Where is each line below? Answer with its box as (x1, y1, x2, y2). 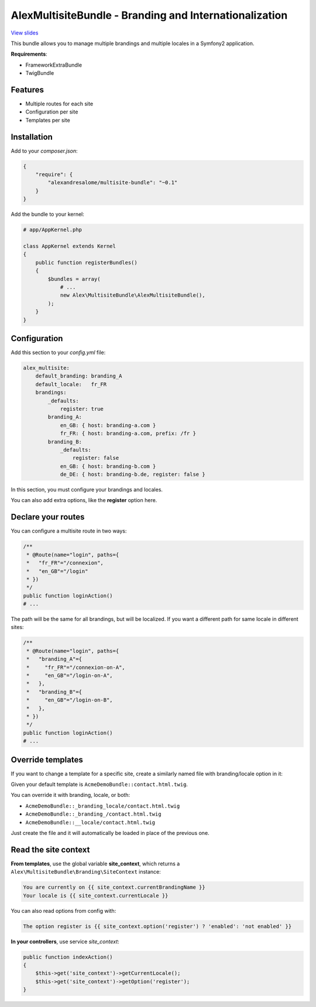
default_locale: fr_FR (35, 381, 107, 387)
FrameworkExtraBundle (25, 61, 82, 68)
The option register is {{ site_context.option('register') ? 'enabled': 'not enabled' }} (23, 923, 292, 930)
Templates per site (25, 116, 70, 123)
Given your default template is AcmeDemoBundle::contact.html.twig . (11, 781, 188, 788)
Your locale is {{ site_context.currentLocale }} (23, 892, 169, 899)
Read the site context (11, 844, 90, 854)
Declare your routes (11, 512, 85, 522)
